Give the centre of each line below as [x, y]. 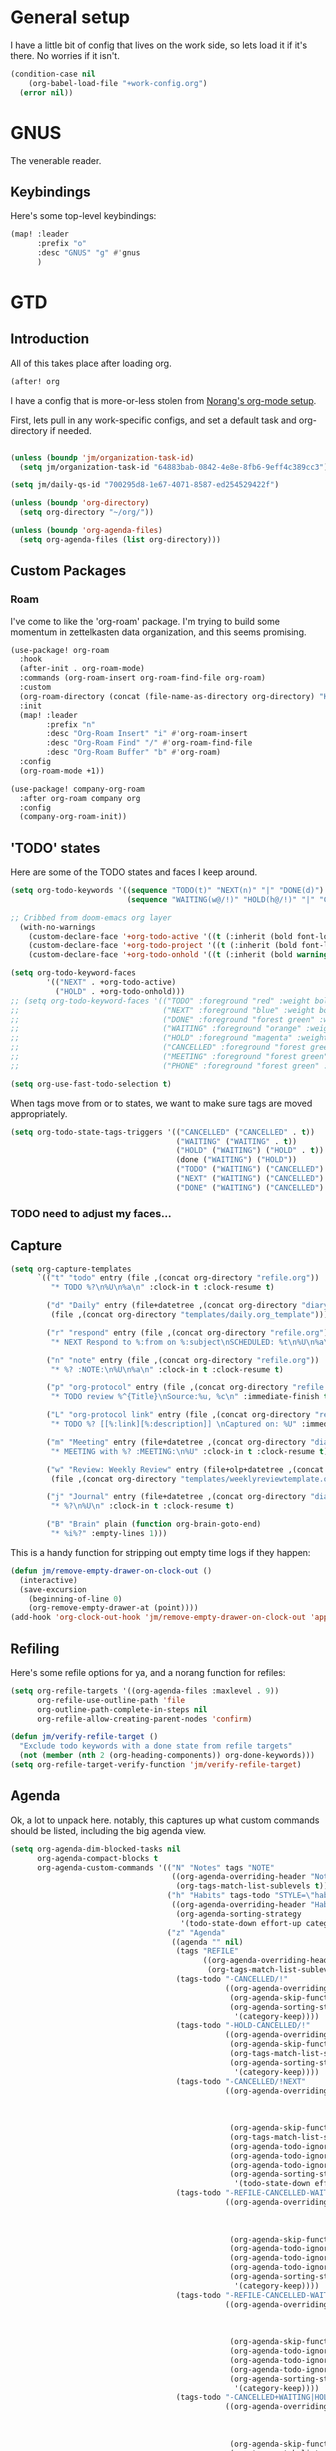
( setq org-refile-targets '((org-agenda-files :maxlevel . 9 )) [145, 1691]
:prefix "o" [61, 244]
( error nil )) [46, 92]
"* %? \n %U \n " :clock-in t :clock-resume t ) [142, 1506]
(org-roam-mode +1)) [62, 771]
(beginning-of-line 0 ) [75, 1599]
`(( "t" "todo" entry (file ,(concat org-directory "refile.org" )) [178, 1278]
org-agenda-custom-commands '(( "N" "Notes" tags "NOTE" [155, 1867]
